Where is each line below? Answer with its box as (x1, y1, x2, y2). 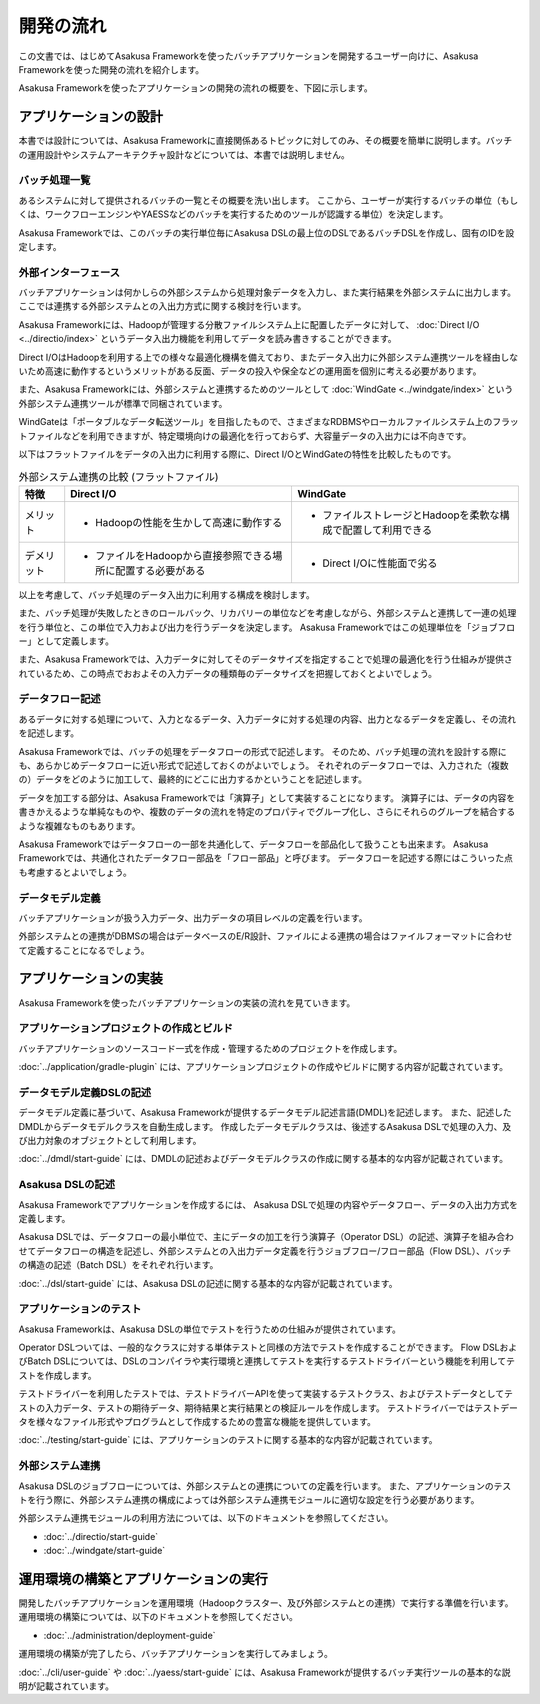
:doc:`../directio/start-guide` (43, 1530, 159, 1542)
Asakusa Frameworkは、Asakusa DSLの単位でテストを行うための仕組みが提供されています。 (18, 1323, 402, 1335)
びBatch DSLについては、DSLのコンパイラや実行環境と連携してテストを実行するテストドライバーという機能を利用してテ (18, 1355, 515, 1367)
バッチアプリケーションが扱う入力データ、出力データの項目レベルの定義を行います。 (18, 911, 368, 924)
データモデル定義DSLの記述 (18, 1085, 152, 1099)
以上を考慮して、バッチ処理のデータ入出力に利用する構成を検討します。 (18, 588, 315, 600)
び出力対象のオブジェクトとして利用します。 (18, 1135, 202, 1147)
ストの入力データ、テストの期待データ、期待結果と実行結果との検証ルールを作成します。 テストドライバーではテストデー (18, 1401, 519, 1414)
